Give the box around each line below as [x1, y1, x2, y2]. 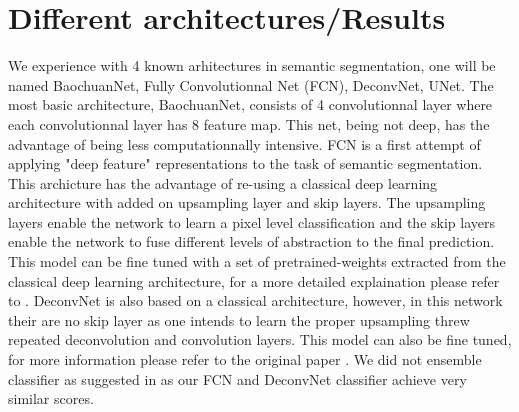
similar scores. [8, 388, 94, 409]
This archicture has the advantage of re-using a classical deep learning [8, 172, 438, 193]
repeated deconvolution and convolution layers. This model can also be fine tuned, [8, 329, 512, 350]
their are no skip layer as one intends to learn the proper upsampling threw [8, 309, 470, 330]
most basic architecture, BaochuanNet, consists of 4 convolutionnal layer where [8, 94, 493, 115]
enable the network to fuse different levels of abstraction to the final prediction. [8, 231, 495, 252]
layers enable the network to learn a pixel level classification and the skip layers [8, 211, 496, 232]
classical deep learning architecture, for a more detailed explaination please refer [8, 270, 500, 291]
